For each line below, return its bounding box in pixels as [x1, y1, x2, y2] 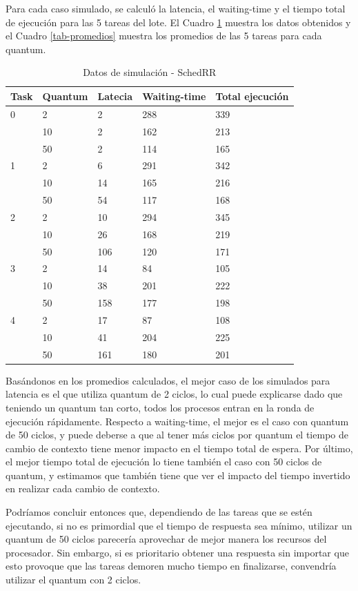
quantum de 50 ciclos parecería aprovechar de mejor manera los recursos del [6, 532, 327, 546]
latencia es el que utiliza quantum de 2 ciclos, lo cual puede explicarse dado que [6, 387, 343, 401]
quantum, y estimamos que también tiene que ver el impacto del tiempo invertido [6, 467, 350, 482]
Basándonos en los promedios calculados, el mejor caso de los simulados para [6, 373, 330, 387]
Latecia [97, 88, 133, 103]
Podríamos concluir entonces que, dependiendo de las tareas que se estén [6, 505, 312, 519]
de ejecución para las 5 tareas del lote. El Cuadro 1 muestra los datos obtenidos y [6, 14, 351, 29]
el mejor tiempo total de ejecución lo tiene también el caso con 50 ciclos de [6, 454, 322, 469]
